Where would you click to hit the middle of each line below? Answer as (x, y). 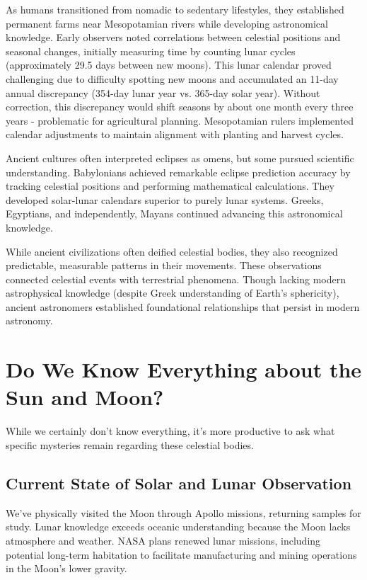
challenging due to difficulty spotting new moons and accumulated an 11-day (172, 78)
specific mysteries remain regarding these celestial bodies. (130, 444)
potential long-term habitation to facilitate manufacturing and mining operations (181, 554)
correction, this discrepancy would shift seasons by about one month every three (180, 107)
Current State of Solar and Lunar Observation (179, 483)
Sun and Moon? (85, 397)
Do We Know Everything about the (184, 369)
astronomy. (29, 320)
